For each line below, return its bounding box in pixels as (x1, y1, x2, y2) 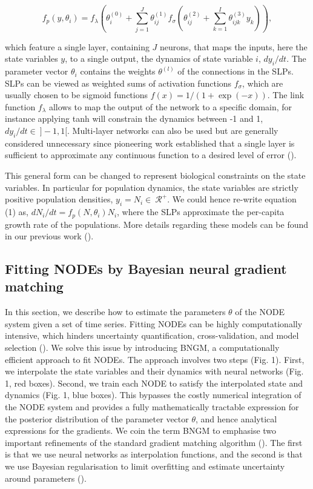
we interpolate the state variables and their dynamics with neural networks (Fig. (5, 365, 304, 378)
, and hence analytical (195, 412, 277, 425)
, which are (242, 76, 283, 89)
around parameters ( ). (5, 471, 87, 484)
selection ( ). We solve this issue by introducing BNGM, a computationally (5, 341, 280, 354)
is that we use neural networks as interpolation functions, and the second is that (5, 448, 303, 461)
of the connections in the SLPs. (177, 65, 294, 78)
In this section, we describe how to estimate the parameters (5, 305, 226, 318)
